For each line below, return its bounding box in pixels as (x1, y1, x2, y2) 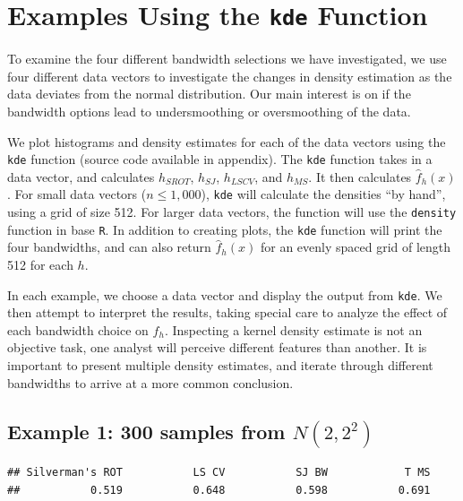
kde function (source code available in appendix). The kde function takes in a (7, 150, 433, 168)
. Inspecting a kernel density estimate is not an (164, 320, 423, 339)
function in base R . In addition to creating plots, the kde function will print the (7, 220, 442, 238)
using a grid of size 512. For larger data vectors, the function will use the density (7, 203, 457, 221)
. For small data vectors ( (7, 185, 147, 203)
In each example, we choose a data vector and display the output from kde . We (7, 285, 442, 304)
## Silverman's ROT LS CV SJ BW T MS (7, 466, 431, 479)
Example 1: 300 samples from (7, 417, 286, 445)
